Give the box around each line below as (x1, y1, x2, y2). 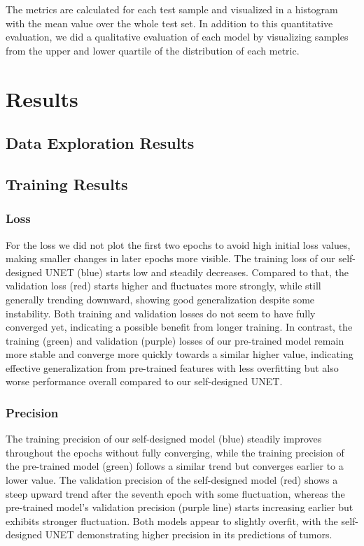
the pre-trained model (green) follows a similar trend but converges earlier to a (6, 459, 344, 473)
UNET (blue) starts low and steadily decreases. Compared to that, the (45, 264, 349, 279)
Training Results (6, 173, 128, 194)
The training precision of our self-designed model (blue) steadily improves (6, 431, 322, 446)
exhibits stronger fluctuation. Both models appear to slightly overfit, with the (6, 513, 338, 528)
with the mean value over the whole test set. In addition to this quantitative (6, 15, 333, 30)
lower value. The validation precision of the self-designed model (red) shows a (6, 473, 338, 487)
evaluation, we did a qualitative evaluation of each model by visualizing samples (6, 29, 349, 44)
